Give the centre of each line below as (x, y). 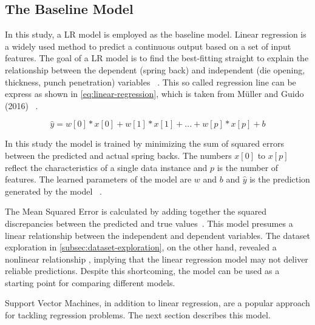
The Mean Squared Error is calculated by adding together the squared (136, 211)
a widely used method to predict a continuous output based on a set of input (148, 46)
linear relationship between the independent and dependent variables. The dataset (157, 235)
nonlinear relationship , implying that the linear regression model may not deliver (157, 259)
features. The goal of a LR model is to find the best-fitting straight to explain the (157, 58)
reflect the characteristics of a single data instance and (106, 167)
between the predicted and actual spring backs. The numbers (118, 155)
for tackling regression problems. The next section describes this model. (138, 315)
